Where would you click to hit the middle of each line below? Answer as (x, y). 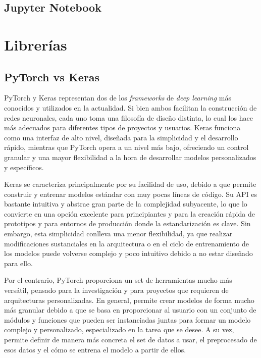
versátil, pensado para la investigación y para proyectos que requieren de (116, 290)
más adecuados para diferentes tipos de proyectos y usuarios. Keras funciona (122, 127)
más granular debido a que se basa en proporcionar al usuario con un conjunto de (130, 310)
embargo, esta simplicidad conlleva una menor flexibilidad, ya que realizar (118, 234)
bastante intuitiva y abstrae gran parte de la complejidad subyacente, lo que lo (126, 204)
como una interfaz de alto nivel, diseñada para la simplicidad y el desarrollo (121, 137)
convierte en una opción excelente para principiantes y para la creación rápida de (129, 213)
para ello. (18, 263)
